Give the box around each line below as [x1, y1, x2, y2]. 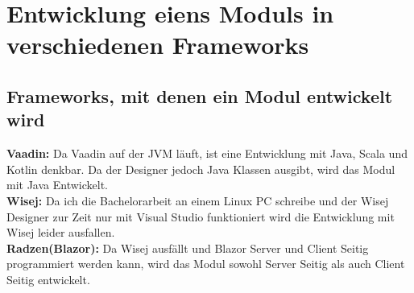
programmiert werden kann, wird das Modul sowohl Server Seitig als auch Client [6, 255, 405, 272]
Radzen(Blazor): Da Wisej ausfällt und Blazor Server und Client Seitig [6, 239, 369, 256]
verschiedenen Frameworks [6, 28, 309, 61]
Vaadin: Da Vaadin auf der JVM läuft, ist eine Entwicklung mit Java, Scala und [6, 145, 408, 162]
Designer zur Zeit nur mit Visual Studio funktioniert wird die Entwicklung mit [6, 208, 395, 225]
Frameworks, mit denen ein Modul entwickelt [6, 83, 393, 108]
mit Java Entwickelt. [6, 176, 108, 193]
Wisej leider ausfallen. [6, 224, 115, 241]
